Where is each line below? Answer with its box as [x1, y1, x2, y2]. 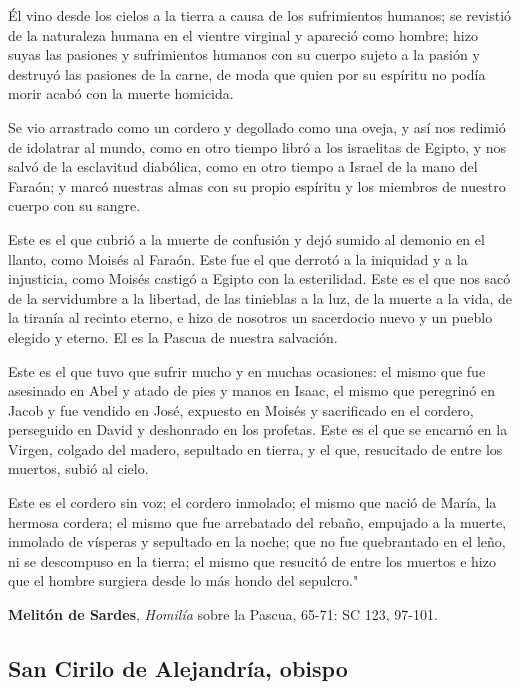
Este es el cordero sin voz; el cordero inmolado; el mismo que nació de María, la [8, 492, 497, 513]
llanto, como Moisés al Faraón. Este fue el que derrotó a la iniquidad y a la [8, 248, 468, 269]
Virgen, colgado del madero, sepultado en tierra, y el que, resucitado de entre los [8, 438, 503, 459]
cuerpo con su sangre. [8, 195, 141, 216]
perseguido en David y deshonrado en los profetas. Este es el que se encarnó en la [8, 419, 508, 440]
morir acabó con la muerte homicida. [8, 83, 234, 104]
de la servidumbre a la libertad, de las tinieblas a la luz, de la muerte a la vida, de [8, 287, 512, 308]
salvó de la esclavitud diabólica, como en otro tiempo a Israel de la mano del [8, 156, 478, 177]
